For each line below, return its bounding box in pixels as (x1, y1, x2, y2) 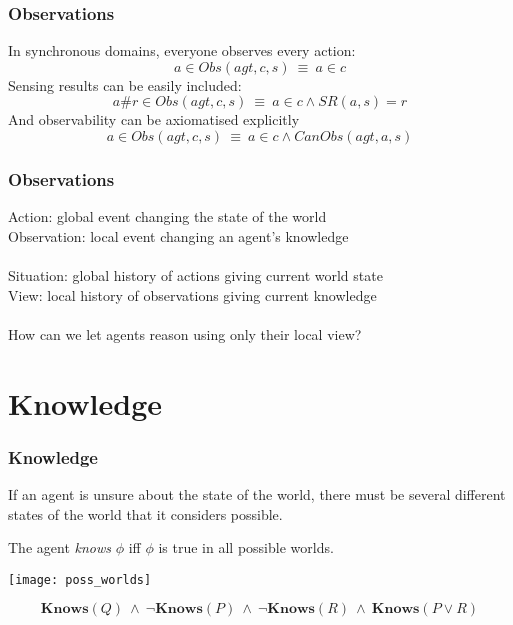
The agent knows (8, 537, 111, 558)
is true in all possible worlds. (158, 537, 334, 558)
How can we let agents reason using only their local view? (8, 323, 362, 344)
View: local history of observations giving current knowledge (8, 284, 377, 305)
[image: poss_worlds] (8, 572, 152, 587)
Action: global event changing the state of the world (8, 206, 327, 227)
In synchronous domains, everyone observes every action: (8, 40, 356, 61)
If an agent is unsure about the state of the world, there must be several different (8, 483, 506, 504)
